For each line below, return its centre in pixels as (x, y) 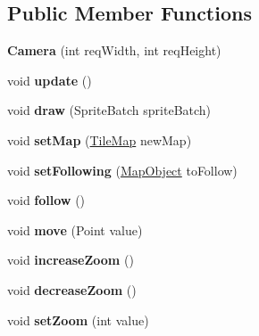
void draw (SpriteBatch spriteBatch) (109, 110)
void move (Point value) (75, 229)
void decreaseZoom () (72, 289)
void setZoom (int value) (78, 320)
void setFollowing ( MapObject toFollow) (122, 170)
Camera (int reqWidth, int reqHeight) (114, 50)
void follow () (46, 200)
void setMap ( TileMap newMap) (100, 139)
